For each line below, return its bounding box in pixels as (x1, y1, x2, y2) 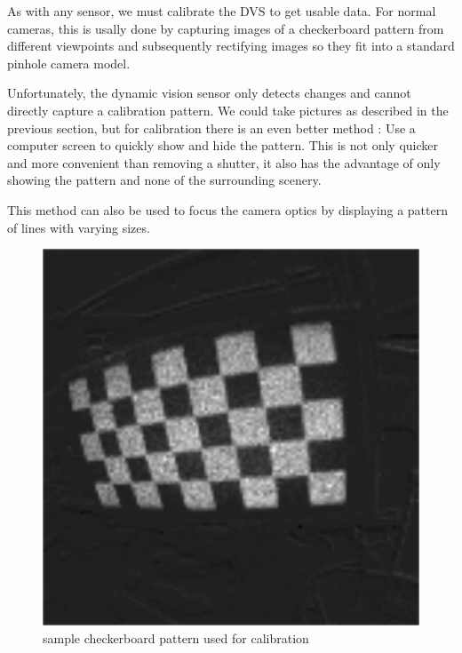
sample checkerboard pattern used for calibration (43, 628, 309, 647)
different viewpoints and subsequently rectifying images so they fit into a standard (7, 36, 455, 55)
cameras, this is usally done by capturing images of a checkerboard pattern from (7, 19, 444, 37)
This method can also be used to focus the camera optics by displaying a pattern (7, 200, 448, 219)
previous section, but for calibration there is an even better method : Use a (7, 118, 416, 137)
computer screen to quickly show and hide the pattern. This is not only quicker (7, 136, 439, 155)
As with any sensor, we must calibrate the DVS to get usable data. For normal (7, 2, 436, 20)
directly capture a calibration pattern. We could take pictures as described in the (7, 100, 449, 119)
